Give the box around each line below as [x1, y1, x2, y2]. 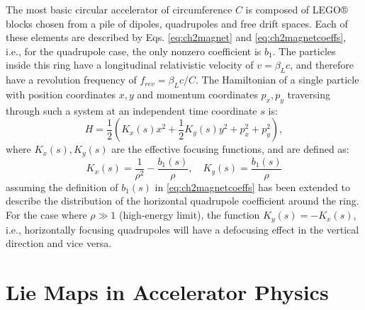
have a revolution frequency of [6, 72, 137, 87]
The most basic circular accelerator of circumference [6, 2, 232, 16]
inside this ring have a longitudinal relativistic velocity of [6, 57, 254, 72]
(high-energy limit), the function [118, 207, 260, 222]
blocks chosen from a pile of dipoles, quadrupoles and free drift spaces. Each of [6, 16, 348, 30]
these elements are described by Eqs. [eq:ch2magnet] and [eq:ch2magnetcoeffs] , [6, 30, 347, 45]
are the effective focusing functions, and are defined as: [111, 142, 349, 156]
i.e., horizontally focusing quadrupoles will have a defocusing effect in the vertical [6, 222, 359, 236]
